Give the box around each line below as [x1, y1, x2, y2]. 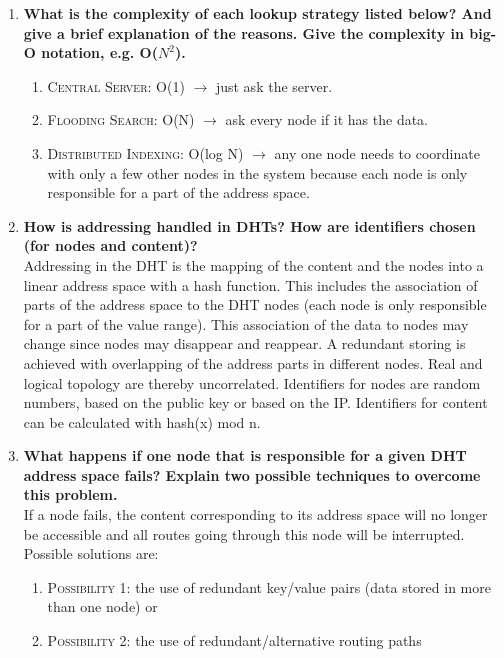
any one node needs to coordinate [274, 142, 480, 163]
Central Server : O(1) [47, 75, 185, 96]
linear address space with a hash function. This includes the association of [23, 274, 478, 295]
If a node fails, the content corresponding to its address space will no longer [23, 504, 488, 525]
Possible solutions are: [23, 543, 159, 564]
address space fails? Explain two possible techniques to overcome [23, 464, 481, 485]
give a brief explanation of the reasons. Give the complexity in [23, 22, 464, 43]
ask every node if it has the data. [225, 109, 429, 130]
